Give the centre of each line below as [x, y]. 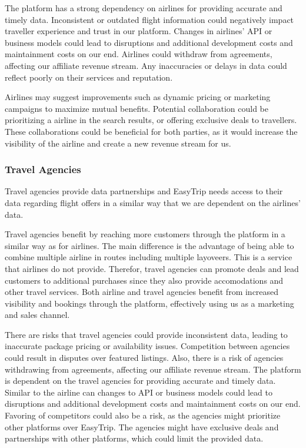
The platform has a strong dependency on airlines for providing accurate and [144, 8]
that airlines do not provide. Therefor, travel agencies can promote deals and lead [152, 268]
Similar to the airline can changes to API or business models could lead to [139, 392]
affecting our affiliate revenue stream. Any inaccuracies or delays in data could [146, 65]
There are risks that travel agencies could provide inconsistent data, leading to [146, 334]
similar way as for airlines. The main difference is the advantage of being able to [149, 245]
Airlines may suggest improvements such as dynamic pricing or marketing [138, 97]
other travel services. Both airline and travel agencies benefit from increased [142, 292]
